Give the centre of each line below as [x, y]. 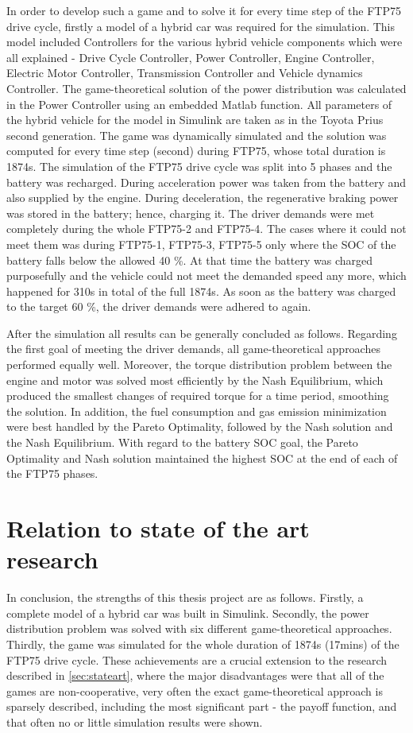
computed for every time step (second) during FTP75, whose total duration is [196, 151]
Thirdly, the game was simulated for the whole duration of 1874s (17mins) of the [203, 644]
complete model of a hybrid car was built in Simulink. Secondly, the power [188, 613]
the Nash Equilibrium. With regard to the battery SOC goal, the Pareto [182, 442]
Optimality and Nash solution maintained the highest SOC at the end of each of [202, 458]
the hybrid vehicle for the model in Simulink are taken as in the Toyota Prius [195, 120]
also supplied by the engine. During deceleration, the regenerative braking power [203, 198]
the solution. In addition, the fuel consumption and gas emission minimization [197, 411]
